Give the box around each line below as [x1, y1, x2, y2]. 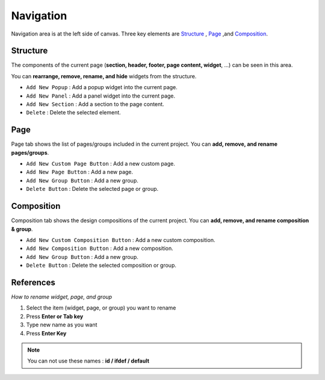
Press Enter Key [26, 329, 67, 337]
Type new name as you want [26, 321, 97, 328]
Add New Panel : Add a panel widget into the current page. [26, 92, 176, 99]
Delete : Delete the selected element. [26, 109, 122, 116]
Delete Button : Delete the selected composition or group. [26, 262, 177, 269]
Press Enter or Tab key [26, 313, 84, 320]
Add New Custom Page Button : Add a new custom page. [26, 160, 176, 167]
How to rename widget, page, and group [11, 293, 113, 301]
